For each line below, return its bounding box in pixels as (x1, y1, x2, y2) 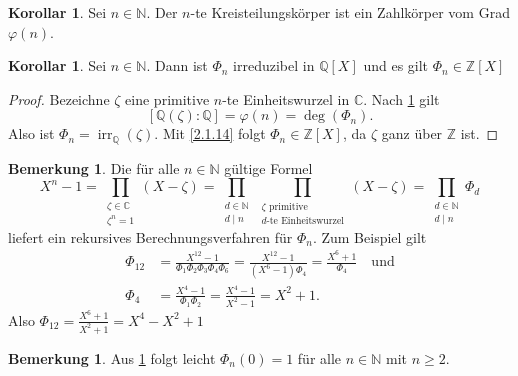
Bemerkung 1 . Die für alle (8, 157, 180, 178)
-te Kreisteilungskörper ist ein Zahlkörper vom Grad (190, 2, 510, 22)
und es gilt (363, 55, 429, 76)
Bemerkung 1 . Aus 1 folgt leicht (8, 347, 216, 368)
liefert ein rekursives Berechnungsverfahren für (8, 226, 293, 247)
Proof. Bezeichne (8, 88, 110, 109)
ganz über (381, 123, 443, 144)
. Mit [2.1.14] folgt (154, 123, 266, 144)
